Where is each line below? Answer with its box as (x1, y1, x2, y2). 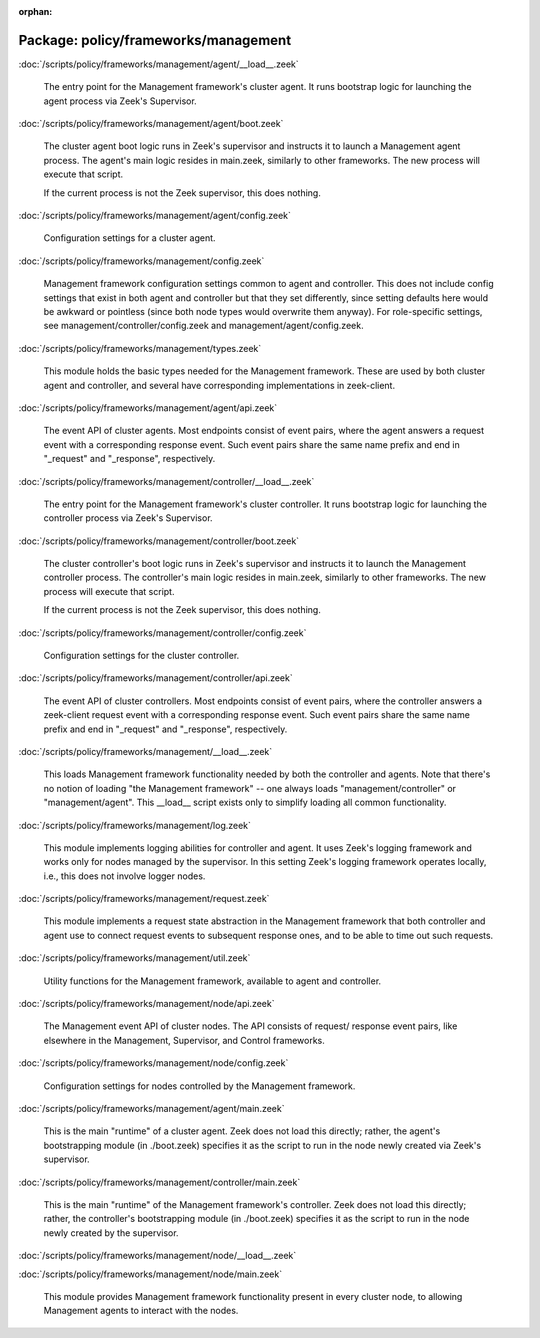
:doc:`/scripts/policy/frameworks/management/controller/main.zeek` (18, 1176, 301, 1188)
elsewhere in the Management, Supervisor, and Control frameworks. (43, 1034, 325, 1046)
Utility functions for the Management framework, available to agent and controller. (43, 975, 382, 987)
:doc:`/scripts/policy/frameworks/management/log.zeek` (18, 819, 252, 831)
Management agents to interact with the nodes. (43, 1305, 239, 1317)
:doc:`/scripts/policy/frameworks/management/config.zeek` (18, 255, 265, 267)
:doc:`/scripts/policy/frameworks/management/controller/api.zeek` (18, 672, 294, 684)
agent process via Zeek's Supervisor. (43, 95, 197, 107)
